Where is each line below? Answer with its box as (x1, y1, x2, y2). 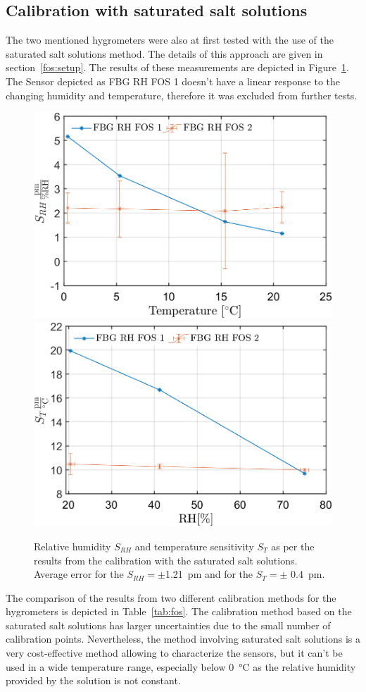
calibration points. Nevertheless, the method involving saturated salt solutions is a (6, 631, 360, 646)
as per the (271, 538, 315, 553)
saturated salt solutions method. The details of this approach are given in (6, 46, 323, 61)
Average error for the (34, 567, 124, 581)
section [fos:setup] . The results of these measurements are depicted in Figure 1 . (6, 60, 349, 75)
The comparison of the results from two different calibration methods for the (6, 590, 336, 605)
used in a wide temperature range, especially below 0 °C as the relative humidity (6, 659, 356, 674)
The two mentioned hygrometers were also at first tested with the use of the (6, 32, 334, 47)
